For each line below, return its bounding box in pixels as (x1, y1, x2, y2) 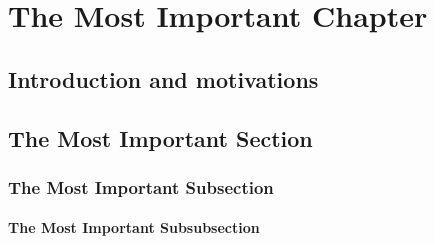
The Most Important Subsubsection (8, 217, 260, 238)
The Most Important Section (8, 122, 313, 153)
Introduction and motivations (8, 63, 319, 94)
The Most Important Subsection (8, 174, 274, 199)
